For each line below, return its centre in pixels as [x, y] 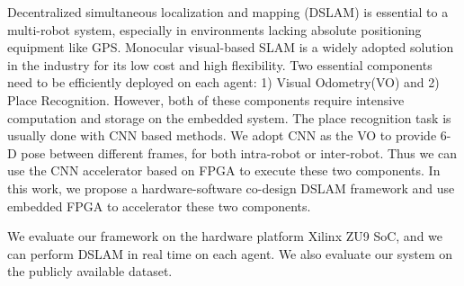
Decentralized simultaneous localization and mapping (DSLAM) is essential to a [228, 12]
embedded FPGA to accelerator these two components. [159, 206]
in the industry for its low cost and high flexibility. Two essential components [220, 64]
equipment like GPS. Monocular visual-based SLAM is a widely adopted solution [231, 47]
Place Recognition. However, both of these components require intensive [206, 99]
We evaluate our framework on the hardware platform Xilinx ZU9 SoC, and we [225, 236]
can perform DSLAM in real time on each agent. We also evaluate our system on [230, 253]
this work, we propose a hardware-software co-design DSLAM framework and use [231, 188]
